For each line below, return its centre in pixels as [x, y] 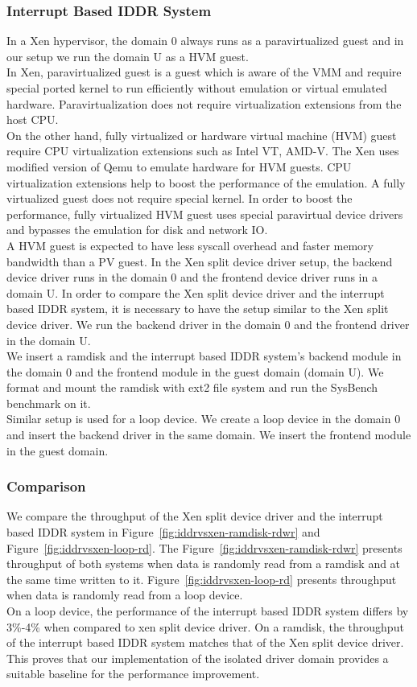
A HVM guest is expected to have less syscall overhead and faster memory [190, 245]
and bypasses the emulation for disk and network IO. [137, 230]
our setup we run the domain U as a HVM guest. [128, 56]
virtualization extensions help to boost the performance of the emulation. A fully [206, 182]
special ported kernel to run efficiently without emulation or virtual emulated [197, 88]
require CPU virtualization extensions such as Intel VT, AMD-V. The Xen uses [203, 151]
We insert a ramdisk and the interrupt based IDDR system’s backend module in [204, 356]
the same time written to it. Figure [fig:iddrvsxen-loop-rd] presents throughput [202, 579]
